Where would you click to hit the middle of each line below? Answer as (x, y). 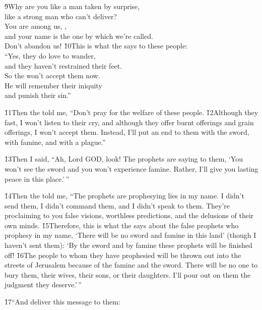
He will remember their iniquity (53, 85)
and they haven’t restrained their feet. (63, 65)
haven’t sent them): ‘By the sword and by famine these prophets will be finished (128, 245)
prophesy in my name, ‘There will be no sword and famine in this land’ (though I (130, 235)
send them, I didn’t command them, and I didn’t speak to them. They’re (117, 205)
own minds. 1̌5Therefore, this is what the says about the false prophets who (122, 225)
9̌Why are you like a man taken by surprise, (72, 6)
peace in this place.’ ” (37, 178)
